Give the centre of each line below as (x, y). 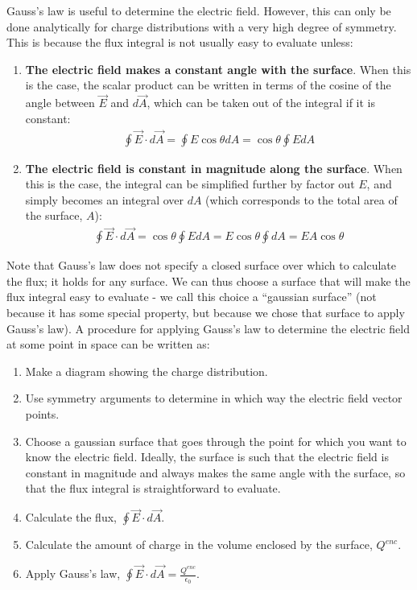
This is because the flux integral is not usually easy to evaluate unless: (180, 42)
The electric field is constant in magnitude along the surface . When (214, 168)
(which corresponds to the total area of (301, 199)
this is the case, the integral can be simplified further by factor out (190, 184)
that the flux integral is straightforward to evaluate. (153, 488)
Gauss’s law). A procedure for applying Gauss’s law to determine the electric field (208, 328)
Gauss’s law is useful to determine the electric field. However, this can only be (199, 10)
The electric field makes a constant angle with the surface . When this (218, 69)
